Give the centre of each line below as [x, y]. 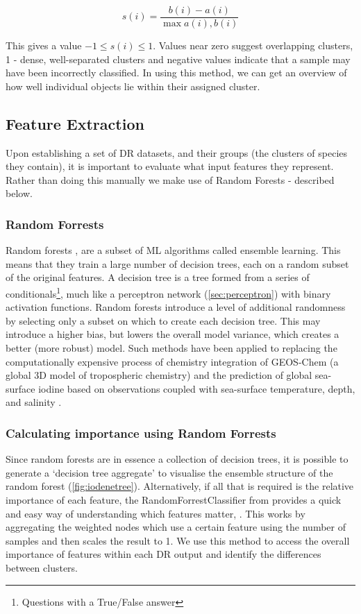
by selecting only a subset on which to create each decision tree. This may [163, 320]
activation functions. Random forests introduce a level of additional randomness [176, 307]
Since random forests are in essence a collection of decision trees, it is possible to [177, 459]
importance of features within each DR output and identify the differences [163, 554]
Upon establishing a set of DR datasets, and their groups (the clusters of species [177, 152]
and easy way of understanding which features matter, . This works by [156, 513]
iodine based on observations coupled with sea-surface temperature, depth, [197, 388]
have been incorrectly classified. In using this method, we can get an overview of [176, 73]
